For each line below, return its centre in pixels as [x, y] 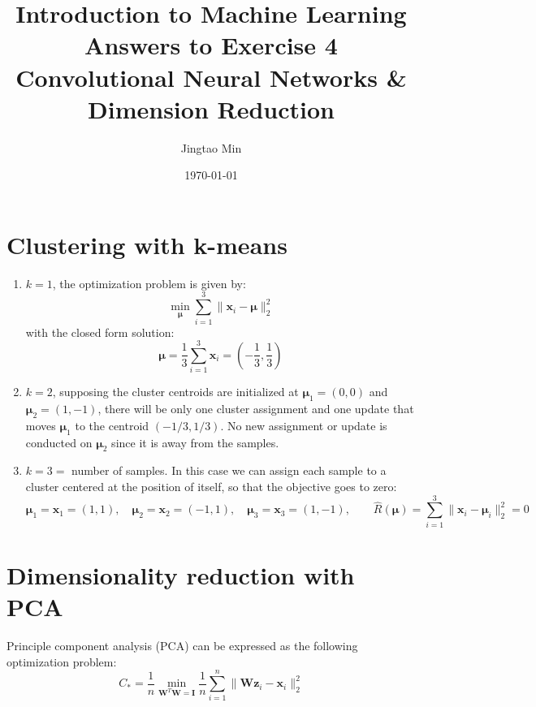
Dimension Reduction [211, 108]
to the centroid [112, 425]
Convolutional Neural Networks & [211, 77]
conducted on [59, 442]
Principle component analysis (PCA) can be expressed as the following [182, 646]
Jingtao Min [211, 147]
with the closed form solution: [100, 332]
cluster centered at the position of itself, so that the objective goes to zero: [211, 487]
